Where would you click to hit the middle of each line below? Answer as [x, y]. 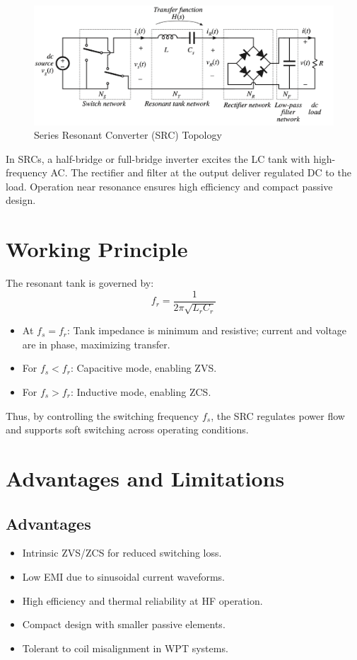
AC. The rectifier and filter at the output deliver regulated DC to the [201, 172]
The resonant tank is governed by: [80, 283]
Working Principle [97, 249]
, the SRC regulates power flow [278, 415]
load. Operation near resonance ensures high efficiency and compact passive [169, 186]
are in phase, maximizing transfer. [96, 344]
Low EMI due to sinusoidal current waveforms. [123, 576]
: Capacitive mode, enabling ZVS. [144, 368]
